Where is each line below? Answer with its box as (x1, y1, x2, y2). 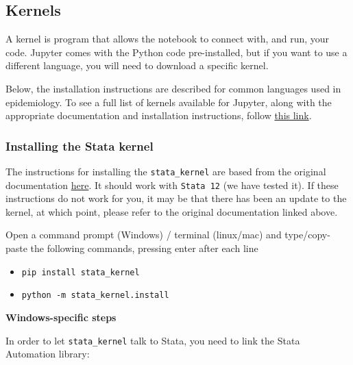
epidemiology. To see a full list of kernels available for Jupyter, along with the (5, 95, 332, 109)
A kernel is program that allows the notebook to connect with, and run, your (5, 32, 330, 46)
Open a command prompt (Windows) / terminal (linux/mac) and (5, 227, 282, 242)
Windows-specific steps (5, 310, 117, 324)
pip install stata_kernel (21, 267, 140, 277)
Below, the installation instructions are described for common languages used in (5, 81, 341, 95)
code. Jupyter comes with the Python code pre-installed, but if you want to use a (5, 45, 348, 59)
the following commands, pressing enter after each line (30, 241, 258, 255)
